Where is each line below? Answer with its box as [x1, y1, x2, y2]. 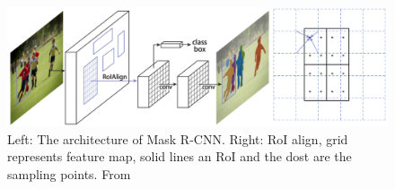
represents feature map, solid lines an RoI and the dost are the [7, 147, 352, 166]
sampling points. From [7, 164, 131, 183]
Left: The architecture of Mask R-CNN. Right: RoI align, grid [7, 129, 348, 148]
